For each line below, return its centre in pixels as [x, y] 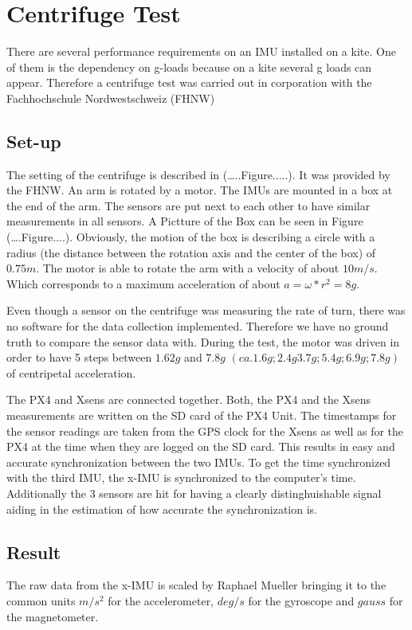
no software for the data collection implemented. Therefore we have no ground [198, 326]
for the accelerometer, [161, 600]
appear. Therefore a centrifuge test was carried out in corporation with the [189, 82]
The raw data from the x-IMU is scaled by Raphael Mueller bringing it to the [196, 585]
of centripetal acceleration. [71, 372]
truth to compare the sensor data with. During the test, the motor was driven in [203, 341]
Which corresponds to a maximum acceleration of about [143, 283]
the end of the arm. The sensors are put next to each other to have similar [188, 205]
